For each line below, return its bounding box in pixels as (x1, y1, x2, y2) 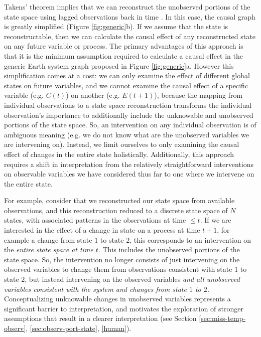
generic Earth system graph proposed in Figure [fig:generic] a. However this (4, 60, 234, 71)
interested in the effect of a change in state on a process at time (4, 225, 200, 235)
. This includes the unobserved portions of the (98, 244, 240, 255)
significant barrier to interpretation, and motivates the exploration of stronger (4, 303, 243, 313)
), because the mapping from (154, 90, 243, 100)
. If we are (200, 215, 231, 225)
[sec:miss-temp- (199, 313, 246, 323)
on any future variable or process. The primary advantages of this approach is (4, 41, 243, 51)
